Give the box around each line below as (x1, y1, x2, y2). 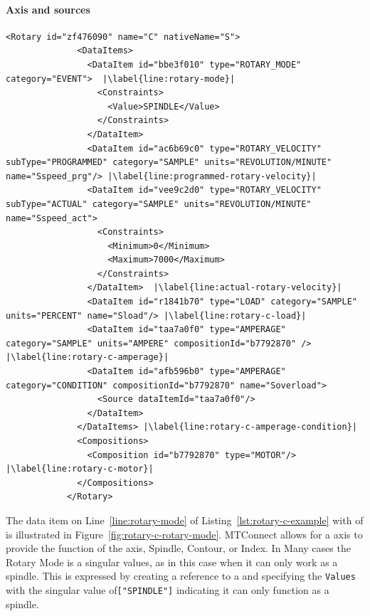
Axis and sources (6, 1, 90, 16)
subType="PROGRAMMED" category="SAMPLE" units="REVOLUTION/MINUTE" (6, 157, 332, 168)
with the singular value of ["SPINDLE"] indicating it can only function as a (6, 583, 329, 598)
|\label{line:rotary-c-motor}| (6, 464, 154, 474)
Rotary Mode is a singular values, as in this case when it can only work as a (6, 554, 338, 569)
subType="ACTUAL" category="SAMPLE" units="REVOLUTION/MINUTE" (6, 198, 312, 209)
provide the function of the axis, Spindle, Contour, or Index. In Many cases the (6, 541, 351, 556)
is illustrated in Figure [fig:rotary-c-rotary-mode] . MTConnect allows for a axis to (6, 526, 363, 541)
